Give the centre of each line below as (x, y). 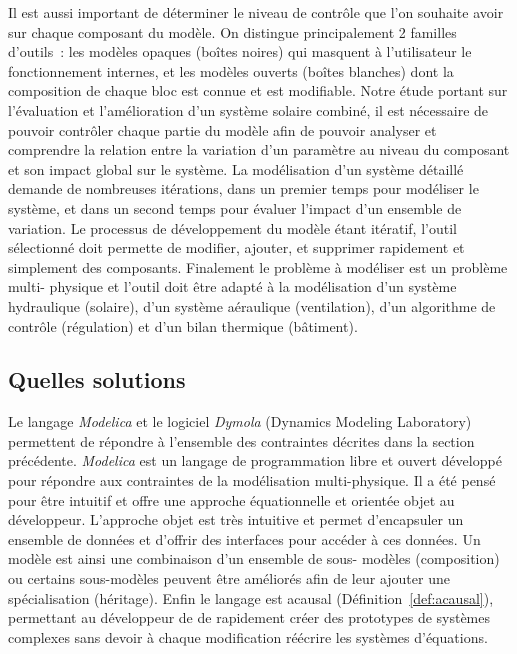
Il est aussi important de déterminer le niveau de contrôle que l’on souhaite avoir (256, 12)
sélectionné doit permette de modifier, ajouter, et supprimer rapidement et (236, 247)
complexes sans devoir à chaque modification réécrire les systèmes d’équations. (248, 636)
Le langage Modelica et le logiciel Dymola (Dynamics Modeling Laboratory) (240, 421)
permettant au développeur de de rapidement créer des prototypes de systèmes (249, 617)
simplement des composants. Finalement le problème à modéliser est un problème (258, 266)
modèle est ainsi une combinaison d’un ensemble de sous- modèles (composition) (254, 558)
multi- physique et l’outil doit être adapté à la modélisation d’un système (232, 286)
